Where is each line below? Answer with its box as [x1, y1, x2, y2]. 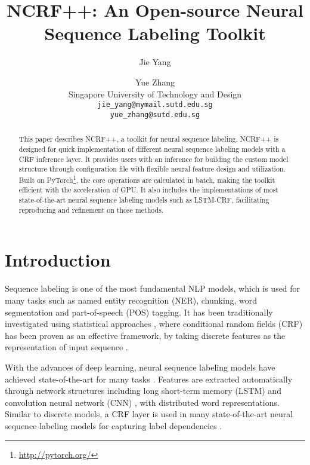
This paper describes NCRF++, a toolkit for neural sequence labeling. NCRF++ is [18, 134, 279, 144]
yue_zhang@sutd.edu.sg [110, 110, 200, 119]
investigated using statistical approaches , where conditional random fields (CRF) [5, 317, 303, 330]
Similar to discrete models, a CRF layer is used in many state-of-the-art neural [5, 408, 293, 420]
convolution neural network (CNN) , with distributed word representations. [5, 396, 280, 408]
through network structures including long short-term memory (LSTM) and [5, 384, 281, 397]
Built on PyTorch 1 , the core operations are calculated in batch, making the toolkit [18, 173, 275, 185]
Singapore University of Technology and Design [68, 87, 242, 100]
